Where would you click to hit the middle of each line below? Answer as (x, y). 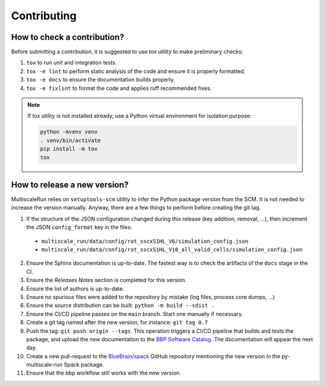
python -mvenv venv (69, 132)
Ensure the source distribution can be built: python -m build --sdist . (120, 306)
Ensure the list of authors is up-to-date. (75, 288)
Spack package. (84, 365)
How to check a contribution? (68, 37)
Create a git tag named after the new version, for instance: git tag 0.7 (117, 323)
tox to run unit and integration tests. (72, 63)
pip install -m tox (69, 149)
